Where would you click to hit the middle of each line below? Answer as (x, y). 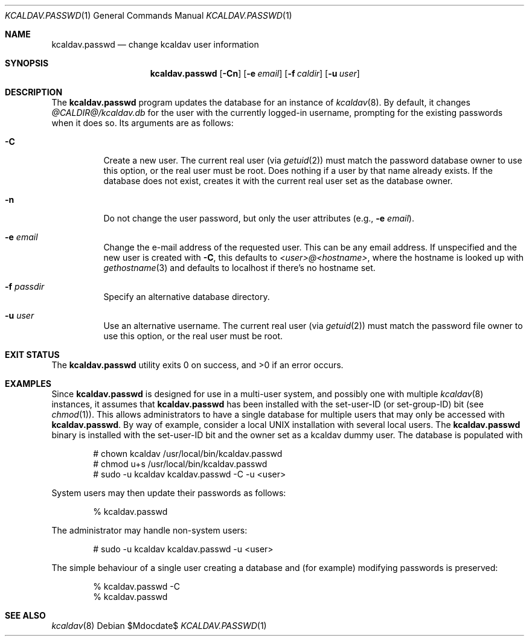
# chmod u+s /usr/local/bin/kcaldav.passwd (180, 464)
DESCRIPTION (34, 92)
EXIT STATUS (32, 355)
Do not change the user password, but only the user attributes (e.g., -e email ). (259, 218)
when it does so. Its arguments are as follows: (143, 123)
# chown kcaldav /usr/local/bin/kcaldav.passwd (188, 454)
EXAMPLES (28, 384)
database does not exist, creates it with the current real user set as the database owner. (278, 181)
